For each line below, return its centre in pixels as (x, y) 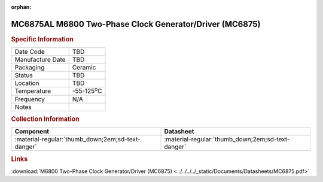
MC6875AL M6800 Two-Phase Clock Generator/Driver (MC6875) (136, 24)
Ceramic (84, 68)
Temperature (33, 91)
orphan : (21, 7)
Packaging (30, 68)
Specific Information (42, 39)
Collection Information (45, 119)
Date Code (30, 52)
